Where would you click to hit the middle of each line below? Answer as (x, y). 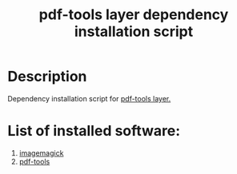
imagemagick (41, 152)
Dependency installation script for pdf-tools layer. (89, 98)
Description (47, 77)
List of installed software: (94, 131)
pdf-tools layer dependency (134, 15)
